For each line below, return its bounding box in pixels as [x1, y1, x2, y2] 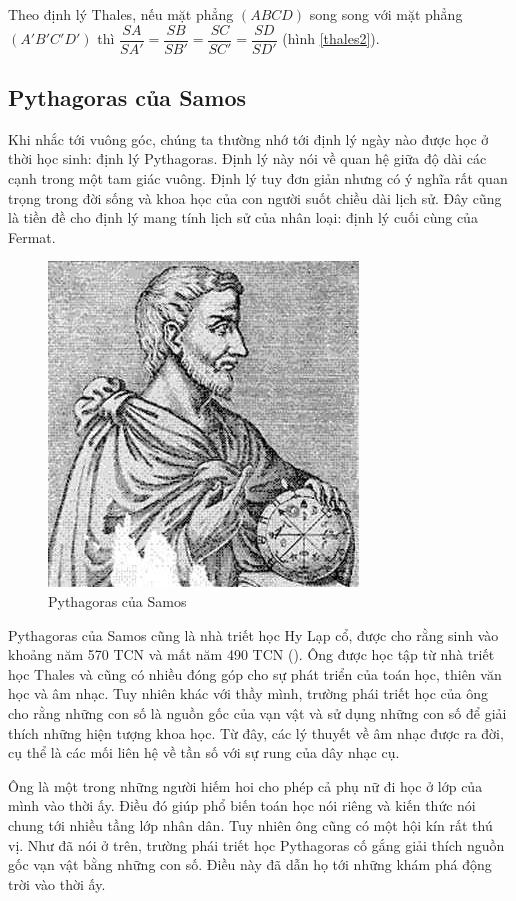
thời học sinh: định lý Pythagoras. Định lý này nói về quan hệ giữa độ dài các [8, 148, 487, 169]
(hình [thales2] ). [282, 28, 380, 49]
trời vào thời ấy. [8, 873, 106, 894]
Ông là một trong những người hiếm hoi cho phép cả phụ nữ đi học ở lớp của [8, 775, 483, 796]
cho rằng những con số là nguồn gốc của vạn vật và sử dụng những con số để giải [8, 702, 507, 723]
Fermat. [8, 226, 56, 247]
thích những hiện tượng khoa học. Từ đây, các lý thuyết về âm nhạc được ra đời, [8, 722, 504, 743]
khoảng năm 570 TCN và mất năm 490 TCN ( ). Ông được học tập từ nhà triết [8, 644, 495, 665]
